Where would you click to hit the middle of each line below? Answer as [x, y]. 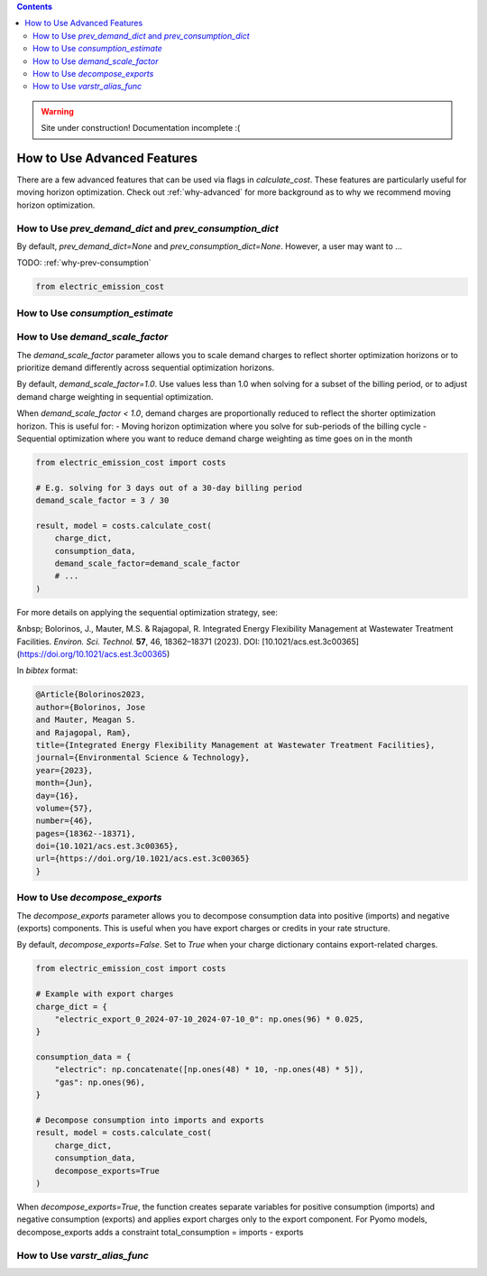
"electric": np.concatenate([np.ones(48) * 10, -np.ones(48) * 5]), [209, 1070]
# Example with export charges [105, 994]
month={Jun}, [64, 783]
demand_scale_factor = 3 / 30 [102, 500]
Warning [57, 111]
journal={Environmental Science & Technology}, [142, 758]
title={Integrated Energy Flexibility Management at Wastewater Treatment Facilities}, [235, 745]
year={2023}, [64, 770]
